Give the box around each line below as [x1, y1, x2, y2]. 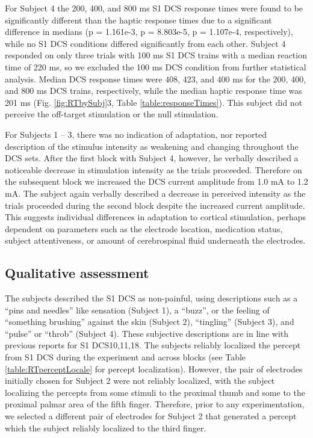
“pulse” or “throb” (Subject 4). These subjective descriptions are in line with [5, 327, 289, 339]
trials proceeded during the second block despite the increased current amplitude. [5, 199, 305, 211]
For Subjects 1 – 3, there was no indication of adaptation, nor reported [5, 128, 267, 140]
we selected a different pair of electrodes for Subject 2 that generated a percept [5, 410, 297, 422]
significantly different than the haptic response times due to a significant [5, 13, 272, 26]
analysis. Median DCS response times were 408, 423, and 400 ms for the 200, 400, [5, 72, 306, 85]
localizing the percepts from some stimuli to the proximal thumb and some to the [5, 386, 305, 398]
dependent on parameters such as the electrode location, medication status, [5, 222, 283, 235]
